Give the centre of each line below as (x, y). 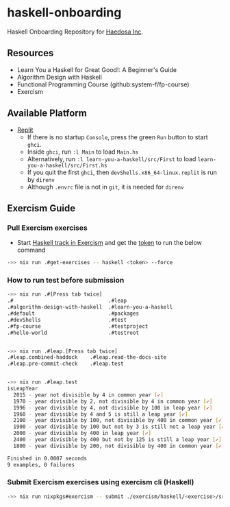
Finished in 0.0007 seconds (47, 458)
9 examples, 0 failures (41, 464)
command (31, 250)
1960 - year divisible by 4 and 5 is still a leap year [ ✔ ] (101, 414)
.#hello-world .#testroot (73, 333)
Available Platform (47, 114)
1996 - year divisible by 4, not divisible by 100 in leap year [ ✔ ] (113, 408)
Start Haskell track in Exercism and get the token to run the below (109, 243)
